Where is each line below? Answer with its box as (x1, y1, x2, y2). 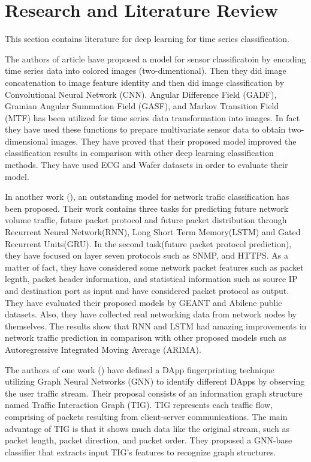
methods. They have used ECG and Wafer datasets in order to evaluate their (5, 158, 288, 171)
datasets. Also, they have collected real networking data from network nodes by (5, 308, 297, 320)
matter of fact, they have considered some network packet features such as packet (5, 260, 304, 273)
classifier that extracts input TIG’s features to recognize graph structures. (5, 445, 276, 458)
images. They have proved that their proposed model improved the (51, 134, 297, 147)
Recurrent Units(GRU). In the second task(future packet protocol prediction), (5, 237, 292, 250)
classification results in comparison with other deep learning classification (5, 146, 274, 159)
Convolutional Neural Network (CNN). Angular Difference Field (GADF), (5, 88, 277, 100)
